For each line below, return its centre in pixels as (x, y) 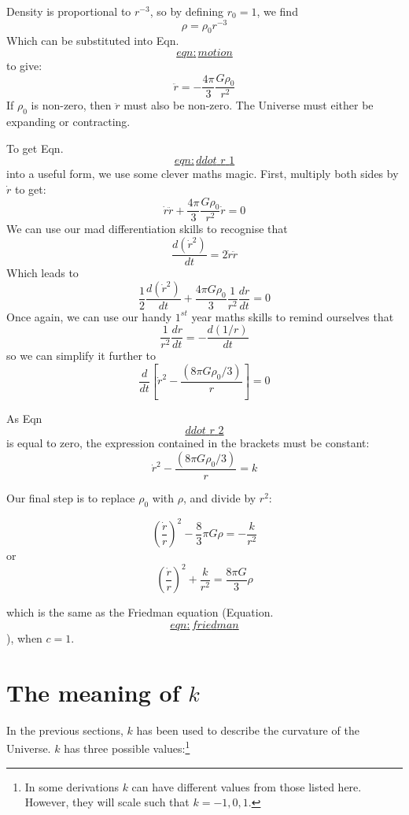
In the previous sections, (65, 730)
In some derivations (72, 786)
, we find (277, 11)
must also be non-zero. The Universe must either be (249, 105)
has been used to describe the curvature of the (248, 730)
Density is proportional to (69, 11)
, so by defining (187, 11)
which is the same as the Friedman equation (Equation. (140, 612)
